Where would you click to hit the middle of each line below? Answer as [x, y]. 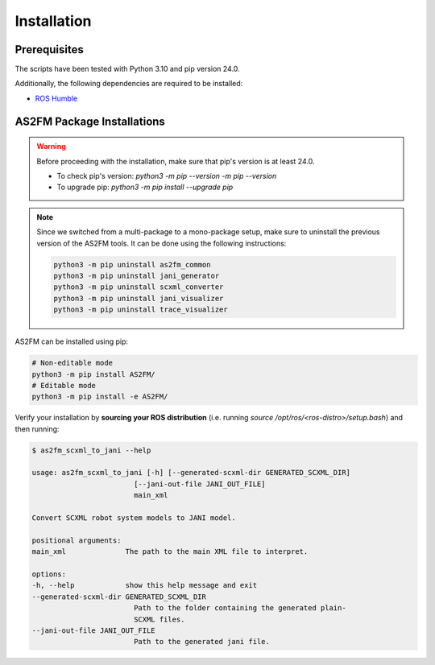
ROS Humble [56, 98]
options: [49, 574]
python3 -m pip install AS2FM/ [94, 374]
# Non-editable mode [72, 363]
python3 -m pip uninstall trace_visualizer [141, 310]
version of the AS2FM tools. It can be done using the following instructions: [162, 243]
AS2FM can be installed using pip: [72, 341]
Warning [51, 147]
